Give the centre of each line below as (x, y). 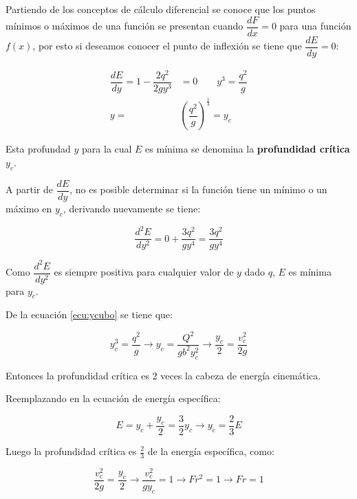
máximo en (29, 208)
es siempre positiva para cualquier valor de (144, 272)
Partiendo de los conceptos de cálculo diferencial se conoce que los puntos (161, 9)
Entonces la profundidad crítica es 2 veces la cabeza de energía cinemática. (163, 375)
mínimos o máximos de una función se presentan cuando (125, 26)
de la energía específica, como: (211, 451)
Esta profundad (38, 149)
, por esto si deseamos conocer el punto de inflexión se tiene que (167, 46)
